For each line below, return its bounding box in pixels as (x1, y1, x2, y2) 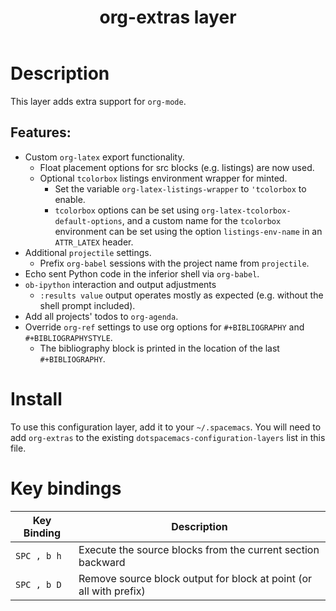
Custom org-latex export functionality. (24, 151, 185, 163)
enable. (54, 193, 86, 205)
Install (10, 387, 63, 410)
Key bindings (10, 477, 122, 500)
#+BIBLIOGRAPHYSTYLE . (24, 331, 113, 343)
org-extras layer (99, 6, 237, 29)
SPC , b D (15, 579, 62, 590)
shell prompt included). (39, 299, 136, 311)
